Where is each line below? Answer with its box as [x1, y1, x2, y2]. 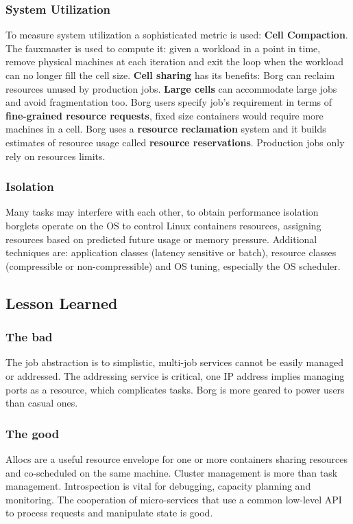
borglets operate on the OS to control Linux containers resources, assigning [5, 218, 321, 232]
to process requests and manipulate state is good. [5, 505, 213, 520]
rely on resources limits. [5, 148, 106, 163]
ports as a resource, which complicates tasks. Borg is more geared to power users [5, 382, 345, 396]
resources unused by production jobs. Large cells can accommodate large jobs [5, 81, 337, 95]
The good [5, 424, 60, 442]
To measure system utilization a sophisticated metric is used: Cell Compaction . [5, 27, 348, 42]
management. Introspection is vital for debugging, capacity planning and [5, 479, 311, 493]
